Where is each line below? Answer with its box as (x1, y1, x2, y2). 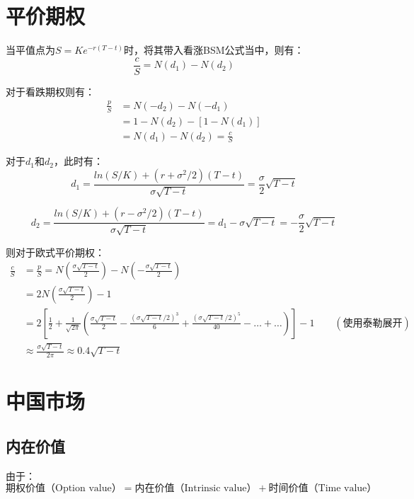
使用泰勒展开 (343, 318, 403, 328)
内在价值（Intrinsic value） (134, 483, 257, 494)
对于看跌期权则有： (6, 84, 95, 98)
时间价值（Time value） (268, 483, 377, 494)
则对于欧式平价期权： (6, 244, 105, 259)
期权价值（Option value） (6, 483, 122, 494)
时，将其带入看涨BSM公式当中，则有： (123, 42, 304, 57)
